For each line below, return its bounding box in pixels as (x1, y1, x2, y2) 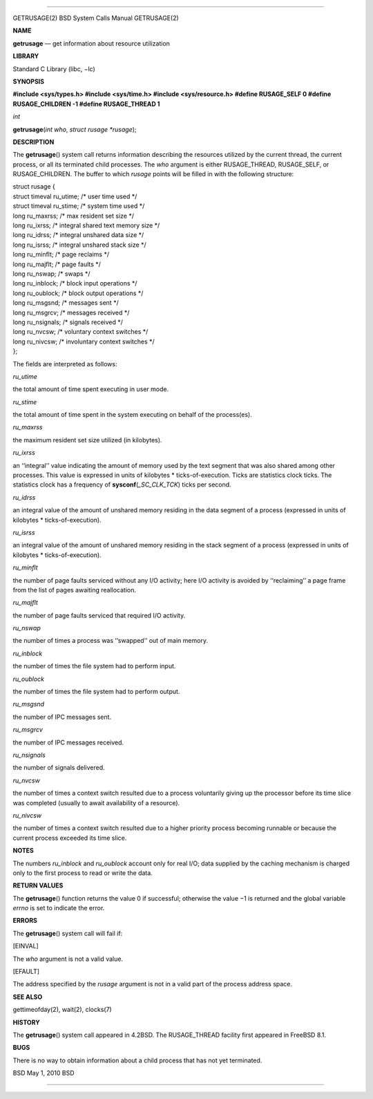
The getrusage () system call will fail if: (12, 929, 123, 937)
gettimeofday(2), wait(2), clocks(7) (12, 1006, 112, 1014)
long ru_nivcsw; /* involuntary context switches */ (12, 337, 155, 346)
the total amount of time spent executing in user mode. (12, 385, 169, 393)
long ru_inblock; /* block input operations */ (12, 279, 137, 288)
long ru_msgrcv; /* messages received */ (12, 308, 130, 317)
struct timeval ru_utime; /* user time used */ (12, 192, 137, 200)
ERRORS (12, 917, 38, 925)
